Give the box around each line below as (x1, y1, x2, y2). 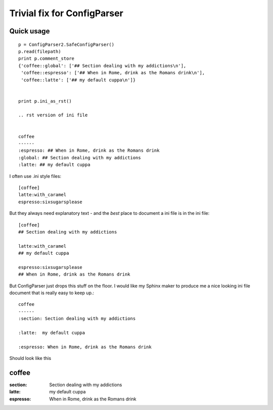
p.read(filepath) (18, 49, 61, 54)
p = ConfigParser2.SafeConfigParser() (18, 41, 115, 48)
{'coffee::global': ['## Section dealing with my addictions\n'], (18, 63, 187, 68)
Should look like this (9, 355, 52, 361)
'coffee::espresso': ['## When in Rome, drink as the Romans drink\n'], (21, 70, 205, 76)
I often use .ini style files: (9, 173, 62, 179)
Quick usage (9, 27, 50, 35)
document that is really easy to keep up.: (9, 290, 95, 296)
